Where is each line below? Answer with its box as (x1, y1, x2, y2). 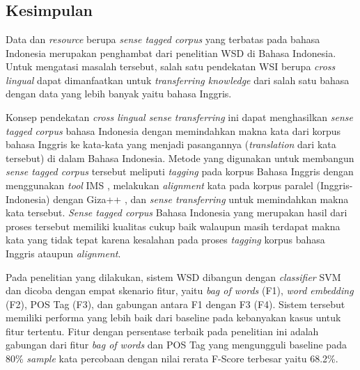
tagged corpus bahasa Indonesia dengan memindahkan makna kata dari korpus (6, 123, 341, 138)
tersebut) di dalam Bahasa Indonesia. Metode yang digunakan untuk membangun (6, 150, 354, 165)
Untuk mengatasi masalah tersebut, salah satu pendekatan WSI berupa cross (6, 59, 336, 74)
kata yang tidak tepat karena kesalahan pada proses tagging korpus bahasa (6, 232, 325, 247)
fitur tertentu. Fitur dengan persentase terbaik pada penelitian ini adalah (6, 323, 319, 338)
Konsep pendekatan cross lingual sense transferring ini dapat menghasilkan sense (6, 109, 353, 124)
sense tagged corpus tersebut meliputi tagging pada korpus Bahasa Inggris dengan (6, 164, 354, 179)
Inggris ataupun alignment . (6, 246, 121, 260)
